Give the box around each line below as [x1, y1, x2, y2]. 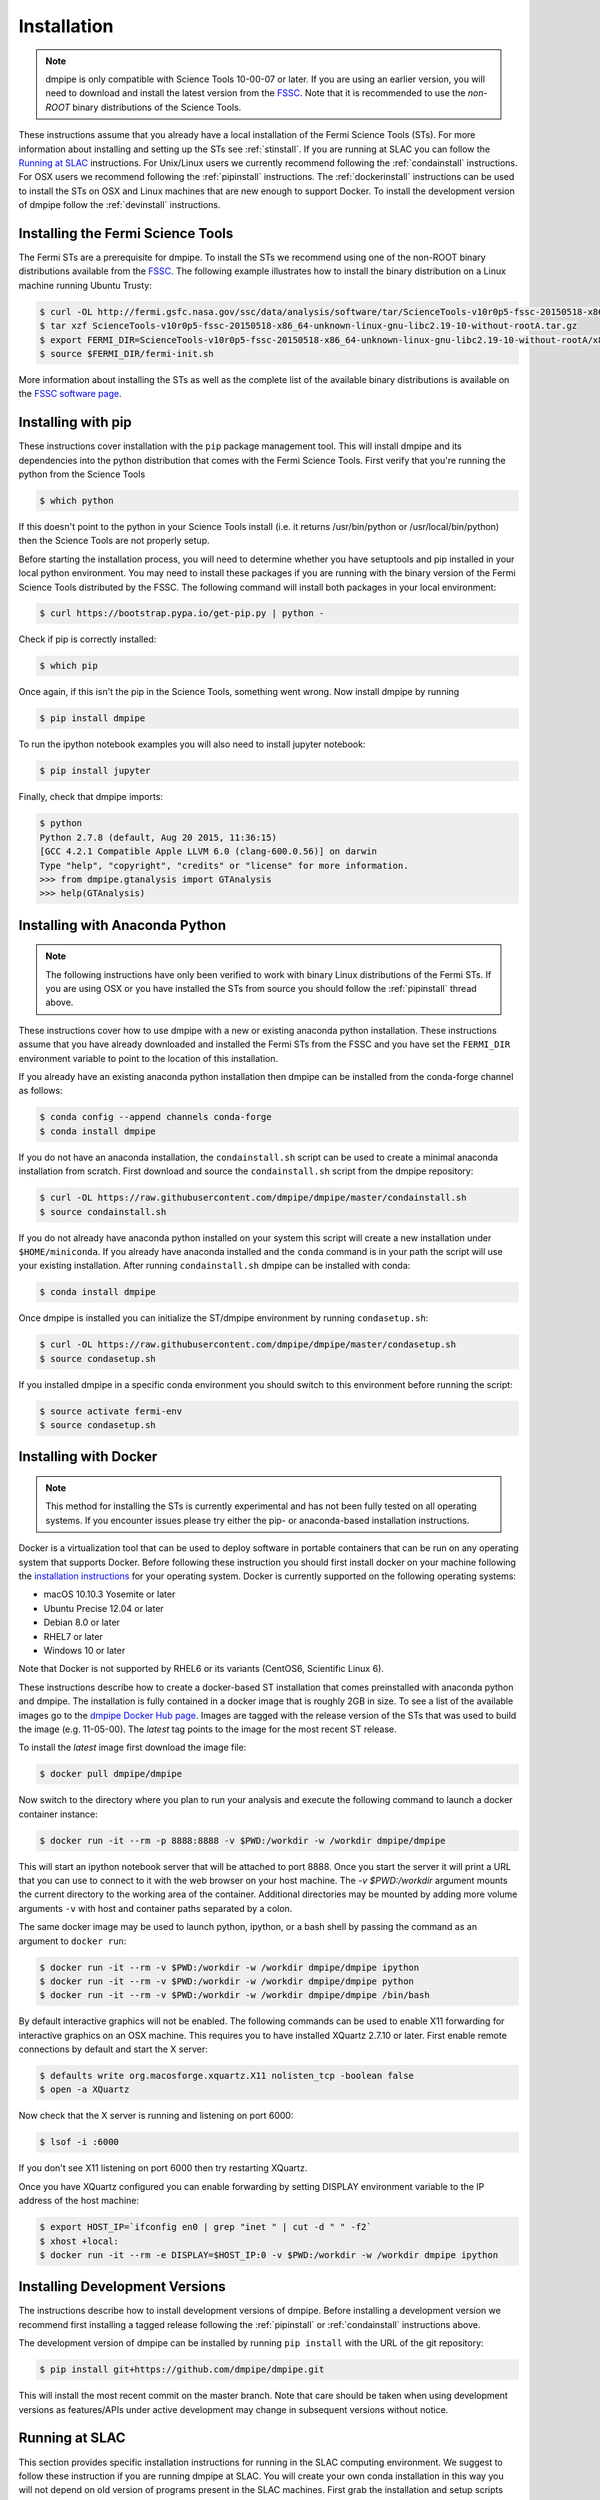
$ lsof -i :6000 [39, 2136, 120, 2148]
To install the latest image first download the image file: [18, 1741, 247, 1754]
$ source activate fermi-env [39, 1405, 183, 1417]
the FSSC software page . [18, 388, 122, 400]
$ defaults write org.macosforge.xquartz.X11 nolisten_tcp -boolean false [39, 2070, 415, 2082]
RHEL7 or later [43, 1630, 104, 1642]
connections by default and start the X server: [18, 2043, 209, 2055]
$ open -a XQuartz [39, 2084, 130, 2095]
